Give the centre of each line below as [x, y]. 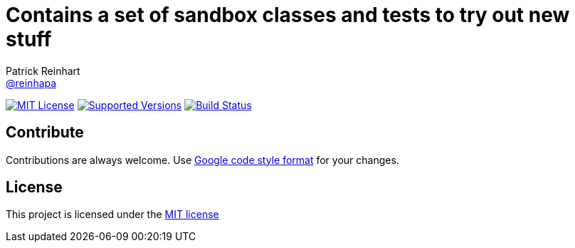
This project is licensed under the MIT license [112, 215]
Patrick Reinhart [43, 71]
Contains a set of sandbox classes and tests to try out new [288, 15]
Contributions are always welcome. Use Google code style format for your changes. [202, 160]
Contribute [45, 133]
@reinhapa [31, 83]
